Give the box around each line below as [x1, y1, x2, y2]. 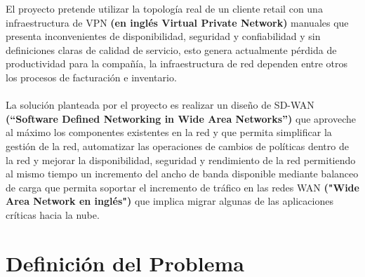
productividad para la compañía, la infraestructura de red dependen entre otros [6, 56, 348, 71]
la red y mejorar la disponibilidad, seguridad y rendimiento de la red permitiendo [6, 152, 356, 167]
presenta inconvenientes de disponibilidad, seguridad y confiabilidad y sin [6, 29, 321, 43]
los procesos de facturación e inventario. [6, 69, 177, 84]
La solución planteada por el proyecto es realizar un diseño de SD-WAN [6, 97, 314, 112]
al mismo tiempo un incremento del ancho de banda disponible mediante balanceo [6, 166, 359, 181]
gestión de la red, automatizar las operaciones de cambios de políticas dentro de [6, 138, 349, 153]
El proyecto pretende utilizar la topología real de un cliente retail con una [6, 1, 323, 15]
